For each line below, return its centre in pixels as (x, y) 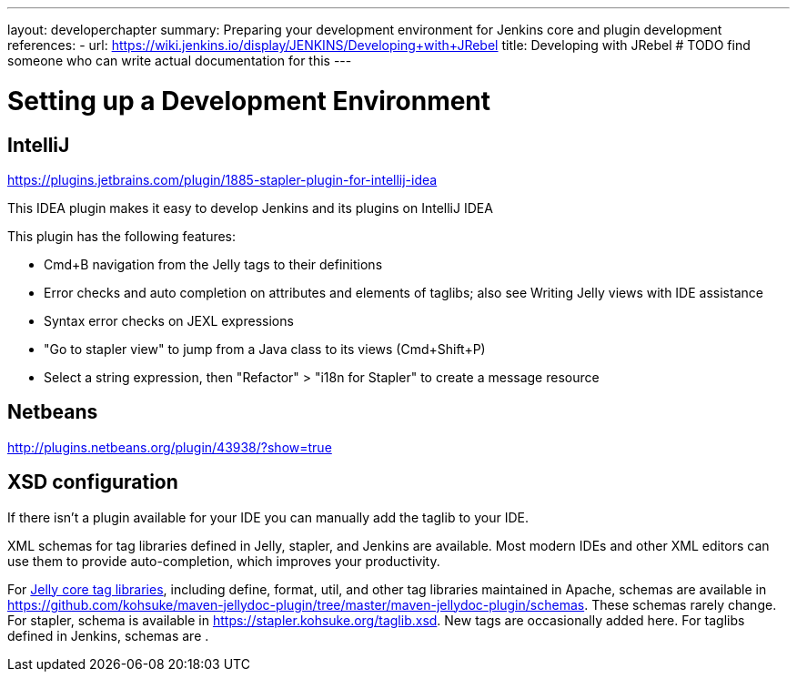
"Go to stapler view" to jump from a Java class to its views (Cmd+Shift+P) (265, 349)
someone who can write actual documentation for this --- (180, 61)
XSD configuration (93, 482)
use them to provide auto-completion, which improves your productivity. (224, 561)
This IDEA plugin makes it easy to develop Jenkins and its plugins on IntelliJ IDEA (250, 208)
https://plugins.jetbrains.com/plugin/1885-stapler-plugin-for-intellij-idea (222, 179)
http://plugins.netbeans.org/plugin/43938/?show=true (170, 447)
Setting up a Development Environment (249, 101)
